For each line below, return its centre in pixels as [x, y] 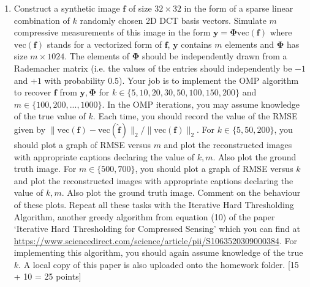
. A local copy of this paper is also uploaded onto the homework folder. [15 [159, 264]
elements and [249, 44]
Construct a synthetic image [67, 8]
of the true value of [50, 116]
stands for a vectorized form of [104, 44]
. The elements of [97, 56]
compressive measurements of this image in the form [112, 32]
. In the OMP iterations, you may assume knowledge [201, 104]
